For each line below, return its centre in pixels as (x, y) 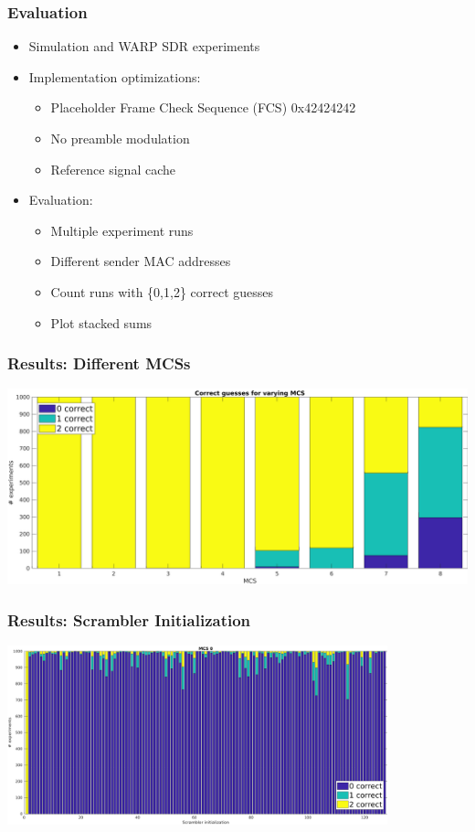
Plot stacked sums (101, 322)
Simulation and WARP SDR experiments (144, 46)
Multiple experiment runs (122, 230)
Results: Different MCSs (99, 363)
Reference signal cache (113, 169)
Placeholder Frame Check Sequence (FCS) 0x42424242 (203, 107)
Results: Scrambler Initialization (129, 619)
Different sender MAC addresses (141, 261)
